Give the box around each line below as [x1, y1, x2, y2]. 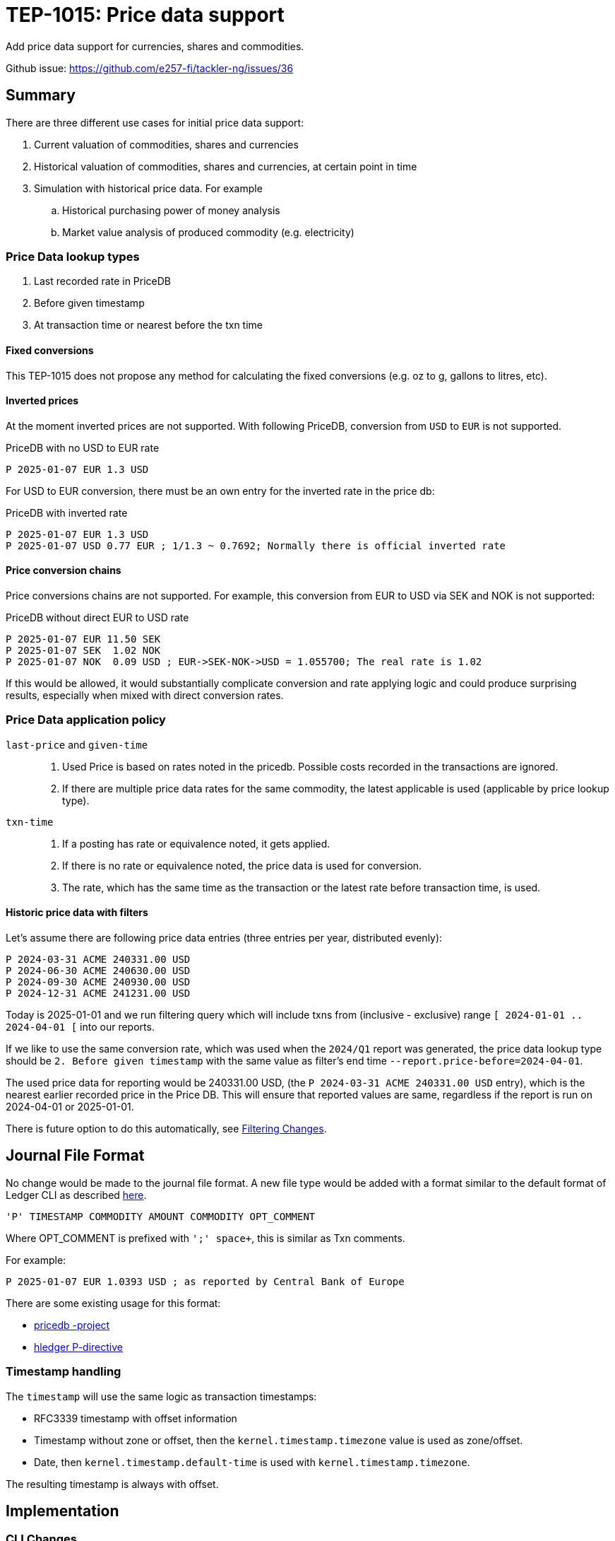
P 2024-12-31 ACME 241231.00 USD [6, 987, 191, 999]
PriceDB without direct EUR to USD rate [6, 611, 189, 623]
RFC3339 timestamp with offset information [34, 1412, 237, 1424]
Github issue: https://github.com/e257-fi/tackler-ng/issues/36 [6, 61, 294, 74]
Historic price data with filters [6, 906, 148, 919]
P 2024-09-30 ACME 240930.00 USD [6, 975, 191, 988]
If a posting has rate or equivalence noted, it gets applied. [62, 837, 330, 850]
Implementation [6, 1501, 119, 1520]
